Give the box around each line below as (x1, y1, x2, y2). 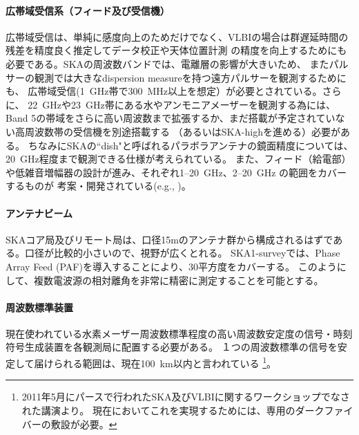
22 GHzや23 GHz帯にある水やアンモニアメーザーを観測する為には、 (28, 97, 336, 111)
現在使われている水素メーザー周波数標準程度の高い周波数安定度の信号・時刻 (6, 326, 353, 340)
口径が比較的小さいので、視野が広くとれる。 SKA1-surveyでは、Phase (24, 246, 340, 260)
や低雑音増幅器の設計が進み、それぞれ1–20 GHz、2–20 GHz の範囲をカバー (6, 165, 347, 179)
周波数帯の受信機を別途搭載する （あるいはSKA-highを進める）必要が (24, 124, 340, 138)
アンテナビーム (6, 205, 73, 220)
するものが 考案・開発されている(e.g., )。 (6, 178, 191, 193)
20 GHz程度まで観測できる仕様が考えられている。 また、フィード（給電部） (6, 151, 351, 166)
